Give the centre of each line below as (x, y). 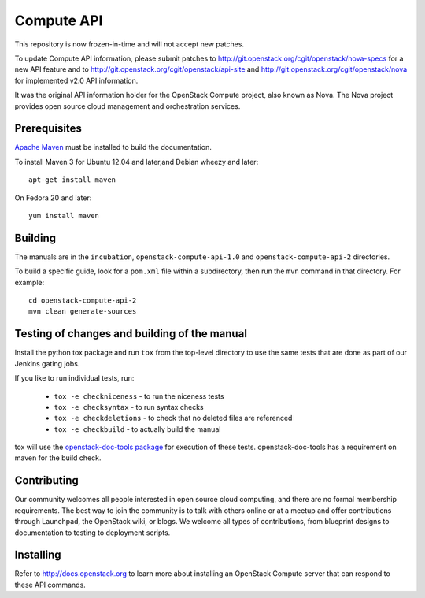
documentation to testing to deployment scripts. (92, 533)
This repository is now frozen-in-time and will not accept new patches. (129, 44)
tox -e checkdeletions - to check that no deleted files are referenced (173, 418)
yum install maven (64, 215)
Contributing (46, 481)
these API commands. (50, 585)
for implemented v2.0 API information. (76, 80)
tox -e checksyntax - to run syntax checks (129, 407)
